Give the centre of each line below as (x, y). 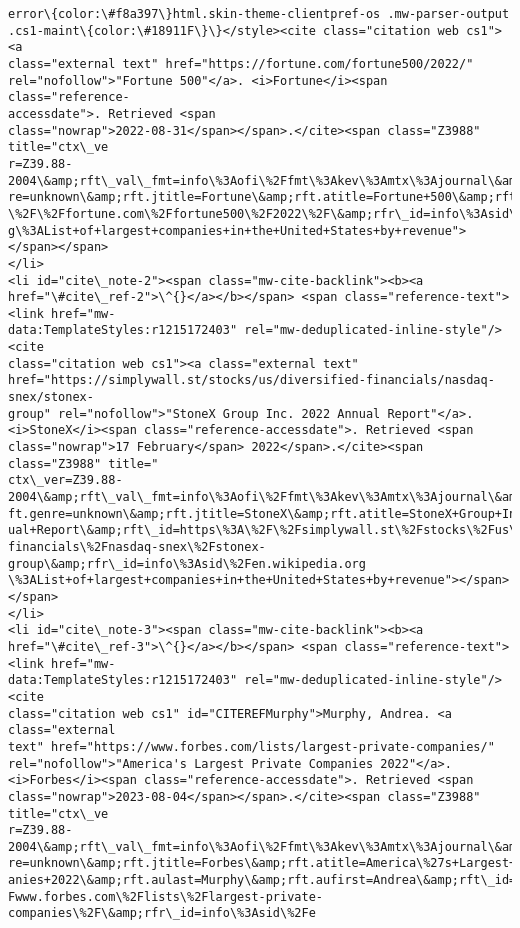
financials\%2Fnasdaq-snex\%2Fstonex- (137, 547)
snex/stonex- (51, 397)
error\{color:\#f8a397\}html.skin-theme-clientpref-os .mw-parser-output (259, 14)
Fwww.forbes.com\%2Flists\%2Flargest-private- (165, 896)
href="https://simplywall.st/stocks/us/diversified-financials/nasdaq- (251, 380)
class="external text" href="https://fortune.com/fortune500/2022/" (241, 63)
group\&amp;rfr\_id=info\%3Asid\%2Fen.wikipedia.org (187, 563)
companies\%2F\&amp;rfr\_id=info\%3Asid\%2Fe (162, 913)
